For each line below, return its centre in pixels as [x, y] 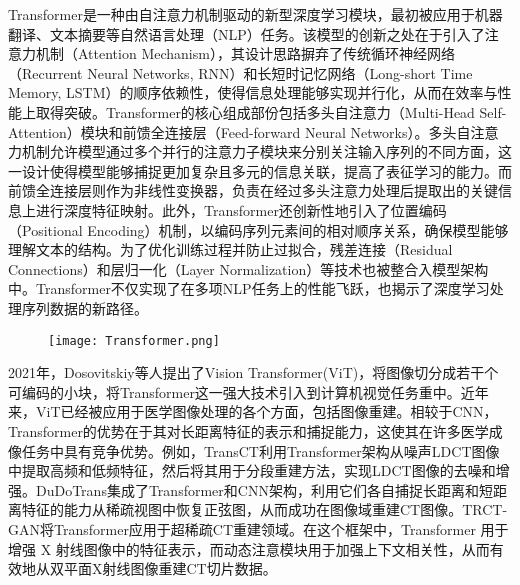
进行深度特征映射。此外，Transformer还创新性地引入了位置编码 [241, 209]
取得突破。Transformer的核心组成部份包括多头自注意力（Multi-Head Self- [271, 111]
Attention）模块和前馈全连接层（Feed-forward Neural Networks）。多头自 [239, 131]
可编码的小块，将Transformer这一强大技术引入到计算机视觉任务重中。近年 [248, 391]
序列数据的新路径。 [84, 307]
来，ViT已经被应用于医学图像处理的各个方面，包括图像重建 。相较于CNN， [253, 411]
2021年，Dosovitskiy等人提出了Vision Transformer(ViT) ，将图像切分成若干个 [253, 372]
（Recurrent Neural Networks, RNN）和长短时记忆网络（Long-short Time [240, 72]
